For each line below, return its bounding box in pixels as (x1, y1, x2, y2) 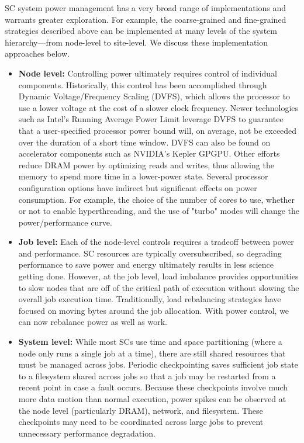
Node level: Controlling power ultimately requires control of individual (18, 67, 277, 79)
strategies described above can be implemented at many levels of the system (5, 25, 277, 37)
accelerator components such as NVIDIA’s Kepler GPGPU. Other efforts (18, 147, 280, 160)
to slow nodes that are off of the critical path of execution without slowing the (18, 281, 299, 293)
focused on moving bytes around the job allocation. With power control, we (18, 304, 289, 316)
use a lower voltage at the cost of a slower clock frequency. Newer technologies (18, 101, 299, 113)
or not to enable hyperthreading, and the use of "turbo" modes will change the (18, 205, 299, 217)
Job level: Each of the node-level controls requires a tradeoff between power (18, 236, 294, 248)
